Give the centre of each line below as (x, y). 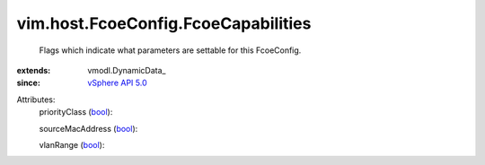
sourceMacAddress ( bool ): (88, 128)
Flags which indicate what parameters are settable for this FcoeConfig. (170, 50)
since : (28, 83)
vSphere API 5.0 (117, 83)
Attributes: (36, 100)
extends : (34, 70)
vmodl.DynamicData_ (127, 70)
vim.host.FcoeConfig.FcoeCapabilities (164, 23)
